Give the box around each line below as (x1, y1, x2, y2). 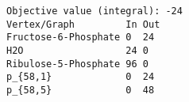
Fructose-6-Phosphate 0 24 (6, 32, 155, 43)
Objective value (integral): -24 (6, 6, 183, 17)
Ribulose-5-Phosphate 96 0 (6, 58, 148, 70)
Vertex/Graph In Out (6, 18, 160, 30)
